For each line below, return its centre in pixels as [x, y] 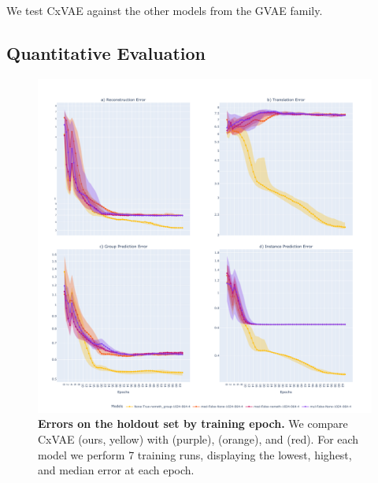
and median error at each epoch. [116, 470]
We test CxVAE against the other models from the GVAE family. [165, 10]
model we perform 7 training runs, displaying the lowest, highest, [195, 454]
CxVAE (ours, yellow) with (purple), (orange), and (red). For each [198, 438]
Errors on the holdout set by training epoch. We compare [193, 424]
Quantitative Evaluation [106, 52]
